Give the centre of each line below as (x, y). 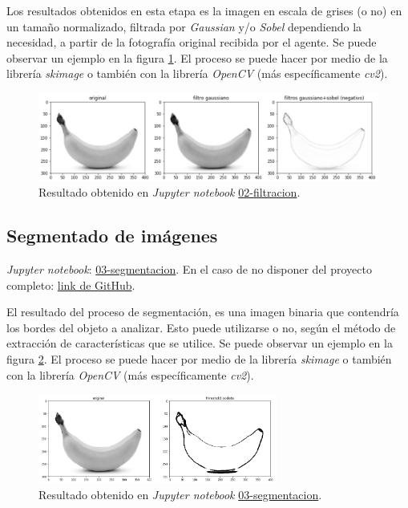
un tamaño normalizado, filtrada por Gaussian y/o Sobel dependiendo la (184, 26)
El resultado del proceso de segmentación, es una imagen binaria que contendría (203, 312)
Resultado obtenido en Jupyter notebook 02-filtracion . (170, 192)
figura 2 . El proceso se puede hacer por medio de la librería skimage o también (199, 359)
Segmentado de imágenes (112, 236)
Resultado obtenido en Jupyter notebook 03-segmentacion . (180, 494)
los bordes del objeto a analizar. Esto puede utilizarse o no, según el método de (201, 327)
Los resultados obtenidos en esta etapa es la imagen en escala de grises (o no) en (204, 10)
